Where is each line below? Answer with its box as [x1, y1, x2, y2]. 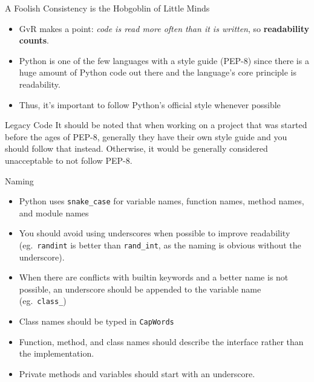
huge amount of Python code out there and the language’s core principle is [19, 66, 297, 79]
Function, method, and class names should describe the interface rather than [19, 335, 304, 348]
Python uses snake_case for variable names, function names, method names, [19, 195, 304, 207]
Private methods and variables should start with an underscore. [19, 367, 255, 380]
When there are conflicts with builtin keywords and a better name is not [19, 271, 289, 283]
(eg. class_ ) [19, 294, 67, 307]
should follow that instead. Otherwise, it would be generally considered [5, 142, 268, 155]
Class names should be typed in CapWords [19, 315, 174, 328]
